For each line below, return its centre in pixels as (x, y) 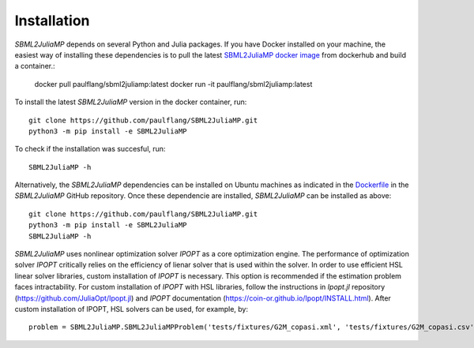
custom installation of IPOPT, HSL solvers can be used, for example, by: (132, 309)
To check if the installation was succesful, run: (90, 149)
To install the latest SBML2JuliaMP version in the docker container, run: (131, 102)
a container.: (35, 66)
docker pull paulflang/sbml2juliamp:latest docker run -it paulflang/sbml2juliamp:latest (173, 84)
